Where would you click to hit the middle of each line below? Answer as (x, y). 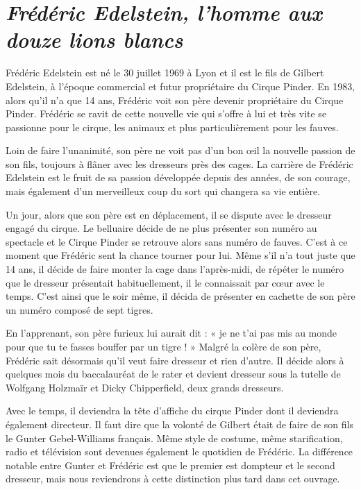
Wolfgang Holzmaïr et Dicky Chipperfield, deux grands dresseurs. (145, 387)
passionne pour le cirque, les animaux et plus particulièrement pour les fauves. (172, 127)
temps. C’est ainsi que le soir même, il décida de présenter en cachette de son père (180, 296)
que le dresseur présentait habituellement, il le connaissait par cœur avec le (165, 282)
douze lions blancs (94, 40)
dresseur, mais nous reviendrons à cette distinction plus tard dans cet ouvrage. (173, 479)
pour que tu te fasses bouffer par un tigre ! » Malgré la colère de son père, (163, 346)
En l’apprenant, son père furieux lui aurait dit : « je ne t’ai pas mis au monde (171, 333)
